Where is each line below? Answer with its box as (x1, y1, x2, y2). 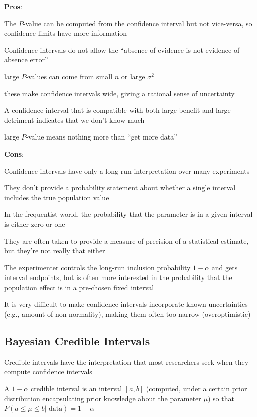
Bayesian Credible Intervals (4, 333, 150, 349)
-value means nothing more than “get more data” (26, 131, 177, 142)
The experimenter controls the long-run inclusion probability (4, 262, 191, 272)
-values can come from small (26, 71, 113, 81)
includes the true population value (4, 192, 109, 202)
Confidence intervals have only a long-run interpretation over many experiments (4, 165, 250, 176)
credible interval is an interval (30, 383, 122, 394)
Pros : (4, 1, 22, 11)
